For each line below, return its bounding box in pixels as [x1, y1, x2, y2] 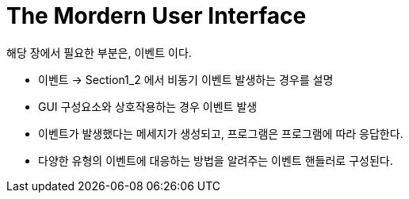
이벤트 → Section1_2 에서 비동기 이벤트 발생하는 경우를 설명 [38, 72, 334, 86]
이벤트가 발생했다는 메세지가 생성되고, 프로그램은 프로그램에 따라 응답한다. [38, 126, 403, 140]
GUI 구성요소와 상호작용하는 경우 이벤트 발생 [38, 99, 258, 113]
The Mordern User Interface [6, 2, 307, 29]
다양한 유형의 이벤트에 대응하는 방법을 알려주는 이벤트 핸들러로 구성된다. [38, 153, 393, 167]
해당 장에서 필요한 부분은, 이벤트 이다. [6, 45, 192, 59]
